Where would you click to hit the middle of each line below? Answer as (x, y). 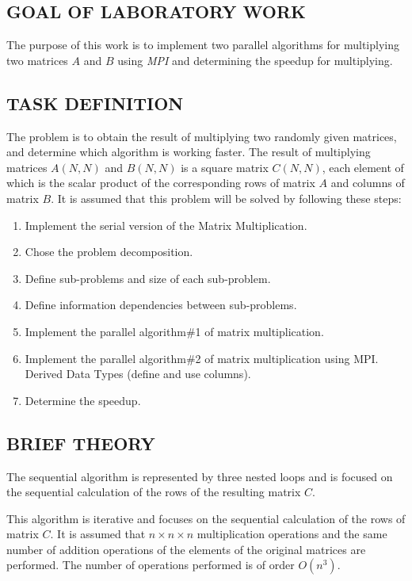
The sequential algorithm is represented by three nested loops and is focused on (200, 476)
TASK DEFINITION (95, 103)
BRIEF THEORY (81, 443)
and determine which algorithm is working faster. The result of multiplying (189, 152)
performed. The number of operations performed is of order (151, 565)
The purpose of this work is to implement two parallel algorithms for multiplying (203, 45)
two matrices (37, 60)
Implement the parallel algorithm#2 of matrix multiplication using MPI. (202, 358)
